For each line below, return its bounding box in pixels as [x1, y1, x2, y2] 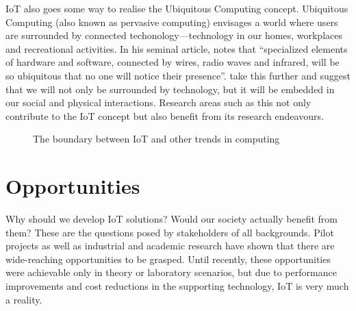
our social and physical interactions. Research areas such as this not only [5, 95, 311, 110]
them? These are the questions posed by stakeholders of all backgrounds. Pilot [5, 225, 334, 239]
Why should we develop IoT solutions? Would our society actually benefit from [5, 212, 338, 226]
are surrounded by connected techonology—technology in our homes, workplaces [5, 28, 342, 42]
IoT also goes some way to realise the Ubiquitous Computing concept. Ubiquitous [5, 1, 348, 15]
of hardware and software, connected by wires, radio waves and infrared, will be [5, 55, 340, 69]
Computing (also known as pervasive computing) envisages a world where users [5, 14, 338, 29]
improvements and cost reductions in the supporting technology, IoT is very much [5, 279, 349, 293]
